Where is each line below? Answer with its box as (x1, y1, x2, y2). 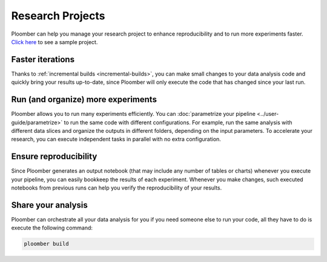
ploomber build (24, 240, 69, 248)
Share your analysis (11, 200, 88, 210)
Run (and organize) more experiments (11, 94, 157, 105)
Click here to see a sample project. (11, 38, 98, 45)
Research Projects (11, 9, 105, 22)
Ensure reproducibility (11, 152, 97, 162)
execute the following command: (11, 224, 93, 232)
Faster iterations (11, 54, 75, 65)
